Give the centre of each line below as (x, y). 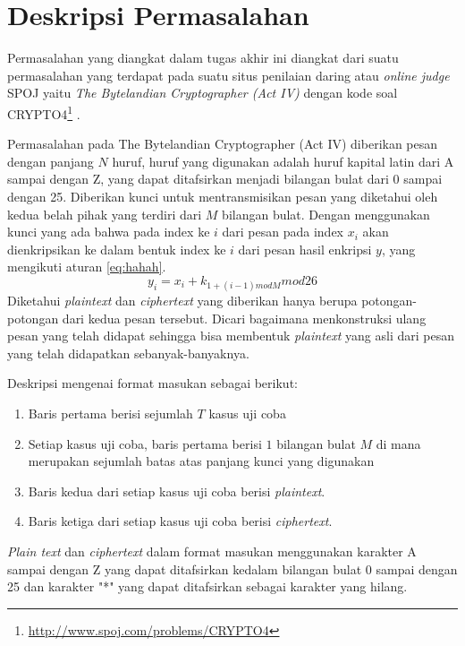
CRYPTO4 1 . (44, 112)
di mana (398, 443)
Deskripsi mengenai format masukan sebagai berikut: (152, 383)
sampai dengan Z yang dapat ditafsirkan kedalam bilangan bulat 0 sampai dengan (232, 568)
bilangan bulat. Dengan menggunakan (326, 214)
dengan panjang (51, 161)
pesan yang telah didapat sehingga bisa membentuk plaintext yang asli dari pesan (231, 336)
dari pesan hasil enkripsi (305, 249)
